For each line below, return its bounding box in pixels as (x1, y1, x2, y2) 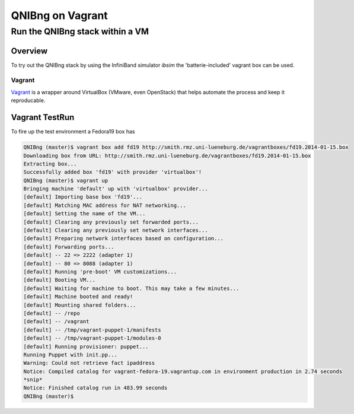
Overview (11, 46, 48, 56)
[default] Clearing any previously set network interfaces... (23, 227, 208, 234)
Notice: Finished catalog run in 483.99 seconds (23, 384, 168, 391)
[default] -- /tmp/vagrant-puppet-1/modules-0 (23, 335, 161, 342)
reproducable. (11, 97, 46, 104)
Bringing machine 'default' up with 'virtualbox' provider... (23, 186, 208, 192)
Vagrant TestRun (11, 113, 75, 123)
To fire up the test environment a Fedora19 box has (11, 128, 135, 135)
